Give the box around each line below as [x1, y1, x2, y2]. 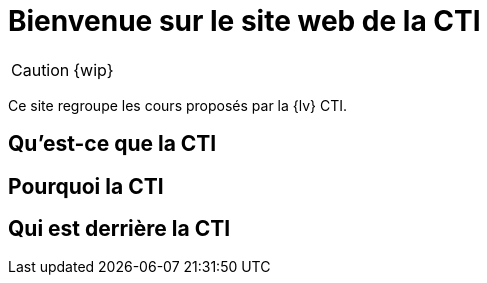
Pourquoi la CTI [8, 173, 164, 199]
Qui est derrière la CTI [8, 216, 231, 242]
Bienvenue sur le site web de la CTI [8, 4, 481, 38]
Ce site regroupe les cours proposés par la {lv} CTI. [8, 96, 348, 114]
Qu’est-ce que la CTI [8, 131, 217, 157]
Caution [11, 59, 70, 80]
